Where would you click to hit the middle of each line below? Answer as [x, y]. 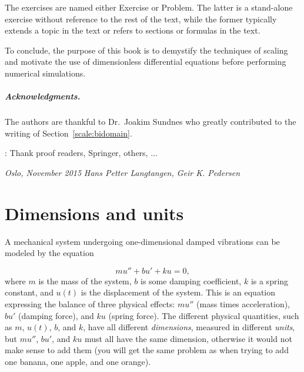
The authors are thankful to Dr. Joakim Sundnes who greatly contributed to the [151, 122]
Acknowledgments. [43, 96]
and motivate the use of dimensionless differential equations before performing [146, 62]
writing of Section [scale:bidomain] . [69, 133]
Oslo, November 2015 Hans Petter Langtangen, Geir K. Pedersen [123, 172]
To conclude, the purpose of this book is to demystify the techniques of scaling [146, 50]
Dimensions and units [94, 213]
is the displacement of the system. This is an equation [178, 292]
